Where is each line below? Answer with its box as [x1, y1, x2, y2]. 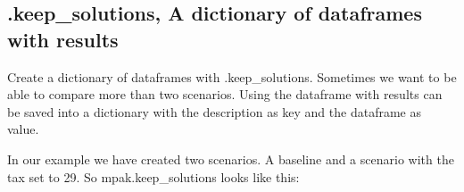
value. [7, 120, 39, 138]
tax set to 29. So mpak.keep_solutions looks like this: [7, 167, 300, 186]
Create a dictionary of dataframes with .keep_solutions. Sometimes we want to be [7, 67, 457, 86]
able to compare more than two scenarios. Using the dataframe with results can [7, 85, 443, 104]
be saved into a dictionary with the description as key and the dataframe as [7, 102, 421, 121]
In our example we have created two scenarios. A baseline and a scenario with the [7, 149, 454, 168]
